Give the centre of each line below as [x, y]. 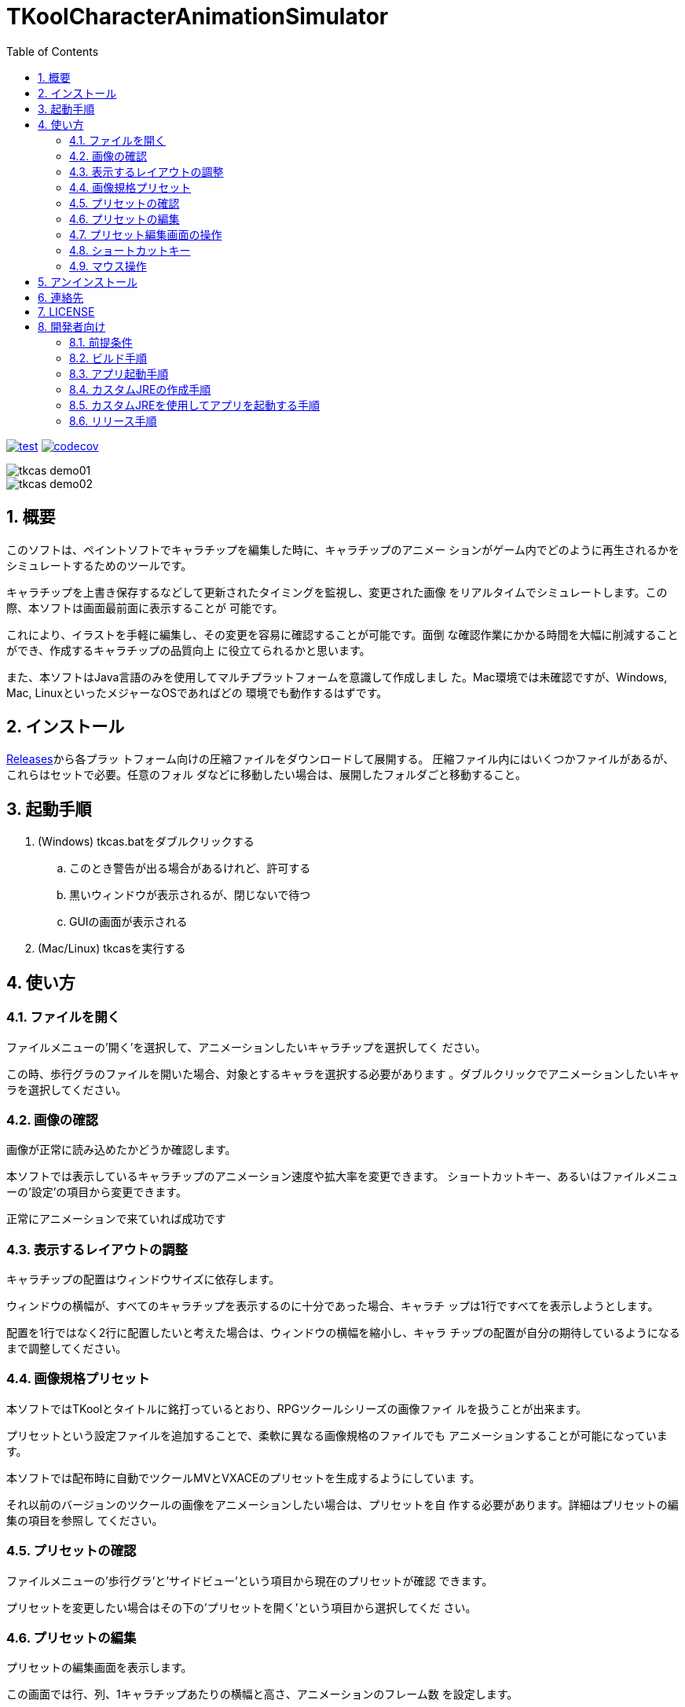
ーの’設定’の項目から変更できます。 [97, 1192]
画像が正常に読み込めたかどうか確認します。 [121, 1150]
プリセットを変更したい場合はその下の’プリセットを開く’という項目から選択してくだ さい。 [242, 1607]
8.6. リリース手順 [113, 420]
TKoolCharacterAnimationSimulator [198, 17]
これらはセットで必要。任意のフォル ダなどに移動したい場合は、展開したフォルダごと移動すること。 [266, 775]
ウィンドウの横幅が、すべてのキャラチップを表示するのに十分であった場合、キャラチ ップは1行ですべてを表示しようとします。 [333, 1306]
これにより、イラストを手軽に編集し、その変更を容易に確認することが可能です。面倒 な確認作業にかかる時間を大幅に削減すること [342, 634]
